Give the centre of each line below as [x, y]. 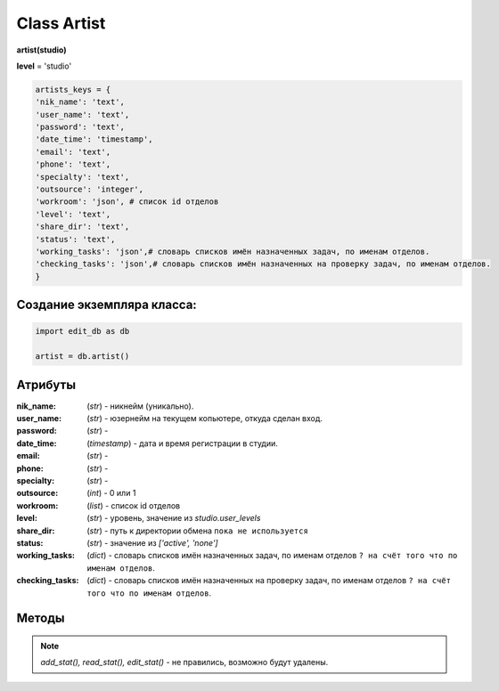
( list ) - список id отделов [134, 505]
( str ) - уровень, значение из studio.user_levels [174, 518]
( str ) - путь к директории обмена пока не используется [198, 531]
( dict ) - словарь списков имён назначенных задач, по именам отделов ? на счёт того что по [272, 556]
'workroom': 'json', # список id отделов [127, 202]
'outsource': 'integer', [90, 190]
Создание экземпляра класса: [107, 305]
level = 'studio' [44, 66]
